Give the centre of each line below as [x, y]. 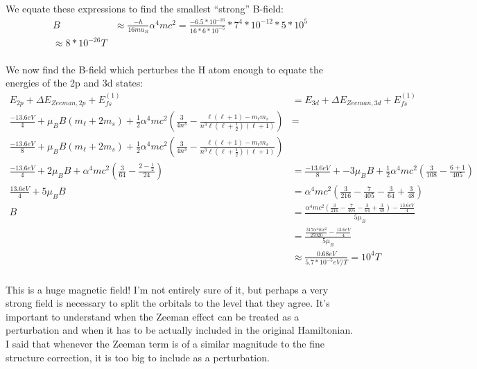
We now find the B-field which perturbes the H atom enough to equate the [165, 69]
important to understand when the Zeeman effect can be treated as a [153, 316]
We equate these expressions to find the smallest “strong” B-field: [145, 8]
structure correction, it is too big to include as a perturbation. [138, 357]
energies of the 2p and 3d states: [75, 83]
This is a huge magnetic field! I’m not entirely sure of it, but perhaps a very [167, 289]
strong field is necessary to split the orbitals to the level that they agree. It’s [168, 303]
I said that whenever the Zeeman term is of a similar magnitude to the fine [165, 343]
